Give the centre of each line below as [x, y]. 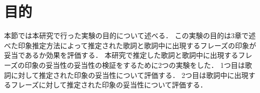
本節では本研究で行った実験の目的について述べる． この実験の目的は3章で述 [130, 35]
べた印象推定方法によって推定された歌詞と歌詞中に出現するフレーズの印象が [130, 45]
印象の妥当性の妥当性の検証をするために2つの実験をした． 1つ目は [135, 65]
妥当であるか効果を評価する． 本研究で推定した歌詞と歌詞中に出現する [121, 55]
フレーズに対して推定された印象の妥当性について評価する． [109, 85]
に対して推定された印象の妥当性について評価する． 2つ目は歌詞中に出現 [129, 75]
